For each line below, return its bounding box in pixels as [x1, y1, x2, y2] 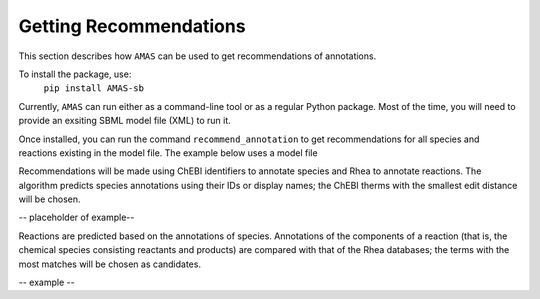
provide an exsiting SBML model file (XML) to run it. [18, 115, 231, 127]
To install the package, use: [18, 68, 132, 80]
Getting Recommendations [18, 15, 246, 37]
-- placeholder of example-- [18, 211, 135, 224]
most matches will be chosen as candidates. [18, 258, 202, 270]
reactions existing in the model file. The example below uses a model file [18, 146, 319, 159]
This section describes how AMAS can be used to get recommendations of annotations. [18, 50, 377, 62]
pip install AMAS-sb [43, 83, 145, 94]
